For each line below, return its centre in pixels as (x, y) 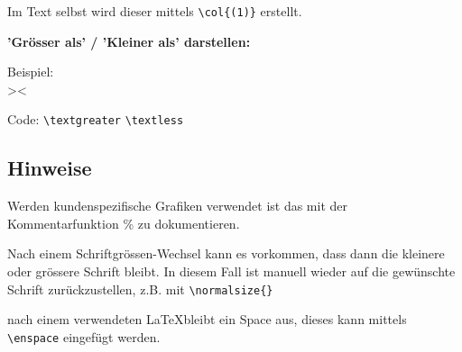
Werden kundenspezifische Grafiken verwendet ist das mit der (178, 206)
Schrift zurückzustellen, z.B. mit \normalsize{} (140, 289)
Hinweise (50, 168)
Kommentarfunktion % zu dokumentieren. (124, 223)
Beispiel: (31, 72)
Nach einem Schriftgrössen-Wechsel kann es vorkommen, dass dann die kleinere (226, 253)
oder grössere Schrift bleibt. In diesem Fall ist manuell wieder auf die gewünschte (231, 271)
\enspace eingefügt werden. (84, 336)
